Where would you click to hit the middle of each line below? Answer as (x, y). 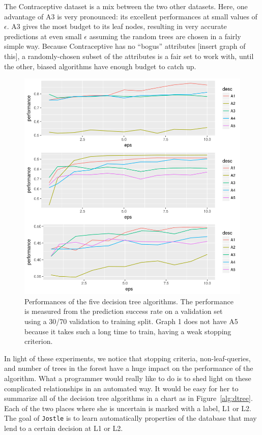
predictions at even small (43, 36)
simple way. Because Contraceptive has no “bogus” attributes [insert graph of (125, 46)
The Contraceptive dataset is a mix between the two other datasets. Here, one (126, 6)
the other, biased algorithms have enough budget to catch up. (100, 66)
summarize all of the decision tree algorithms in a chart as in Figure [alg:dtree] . (128, 398)
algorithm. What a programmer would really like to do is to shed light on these (128, 378)
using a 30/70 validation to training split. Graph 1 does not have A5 (131, 321)
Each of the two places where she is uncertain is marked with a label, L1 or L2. (128, 408)
